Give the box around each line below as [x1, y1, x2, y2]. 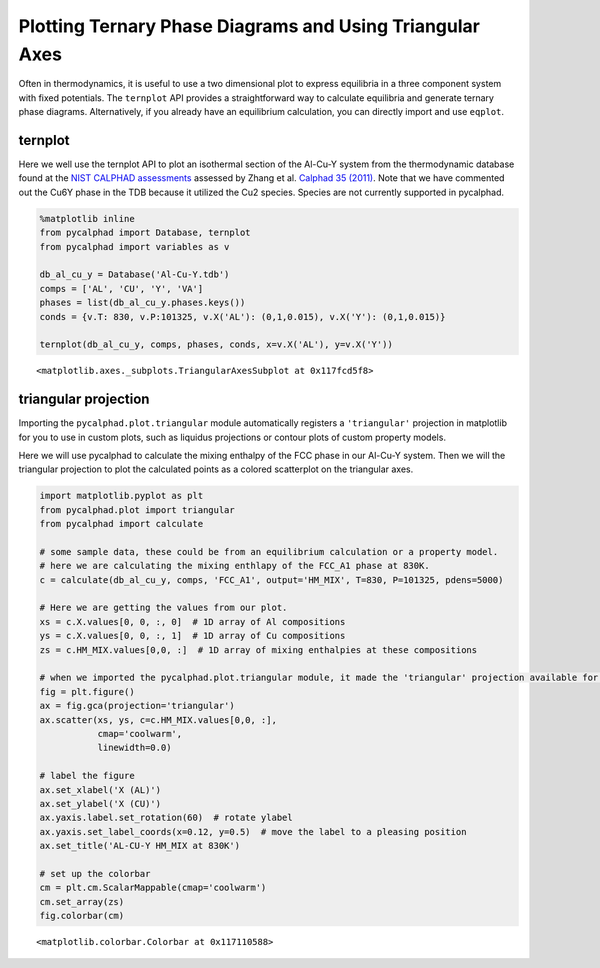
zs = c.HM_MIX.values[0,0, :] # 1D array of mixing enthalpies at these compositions [39, 644, 478, 655]
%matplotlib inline [39, 213, 135, 224]
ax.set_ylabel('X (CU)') [39, 798, 162, 809]
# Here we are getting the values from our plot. [39, 602, 288, 614]
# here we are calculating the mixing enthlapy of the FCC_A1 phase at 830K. [39, 560, 430, 572]
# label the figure [39, 770, 135, 782]
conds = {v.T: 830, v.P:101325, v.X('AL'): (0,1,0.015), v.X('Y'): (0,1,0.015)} [39, 311, 446, 322]
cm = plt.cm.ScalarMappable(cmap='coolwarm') [39, 882, 267, 894]
